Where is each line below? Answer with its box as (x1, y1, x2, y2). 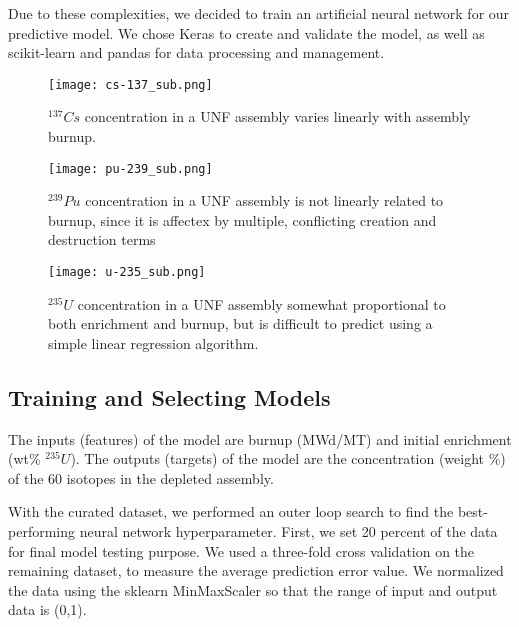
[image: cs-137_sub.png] (48, 77, 213, 92)
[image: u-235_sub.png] (48, 265, 206, 280)
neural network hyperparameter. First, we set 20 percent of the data (79, 521, 498, 542)
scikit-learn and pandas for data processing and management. (8, 42, 385, 63)
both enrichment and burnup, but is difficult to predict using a (48, 313, 433, 334)
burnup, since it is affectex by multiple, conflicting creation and (48, 209, 437, 230)
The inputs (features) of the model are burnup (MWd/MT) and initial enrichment (8, 428, 512, 449)
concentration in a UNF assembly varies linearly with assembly (84, 106, 471, 127)
